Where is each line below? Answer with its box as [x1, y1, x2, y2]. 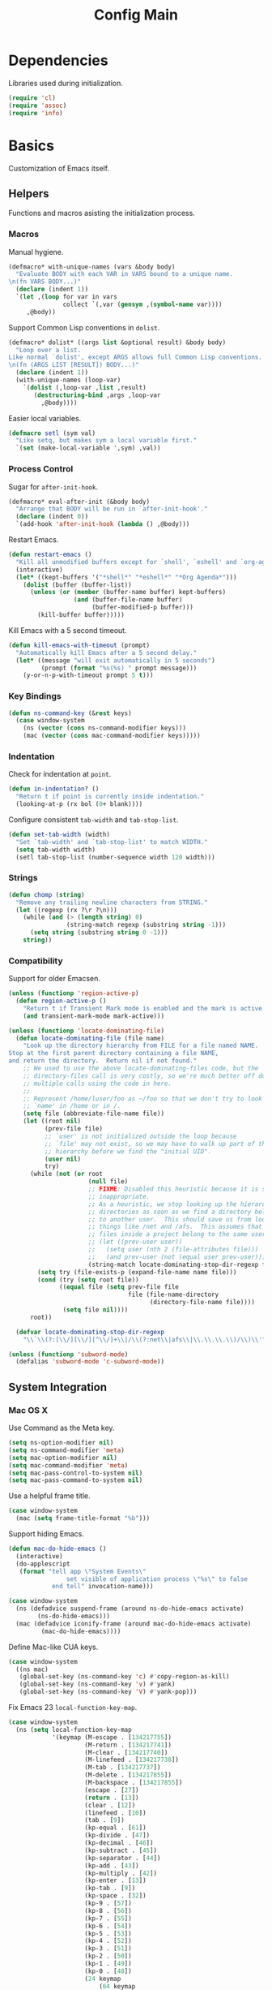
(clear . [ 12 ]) [84, 1801, 136, 1809]
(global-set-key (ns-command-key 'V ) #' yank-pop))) [19, 1688, 198, 1696]
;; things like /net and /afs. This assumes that [87, 1223, 263, 1231]
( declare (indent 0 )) [15, 513, 89, 521]
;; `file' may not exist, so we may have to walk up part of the [44, 1139, 270, 1148]
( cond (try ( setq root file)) [37, 1276, 139, 1284]
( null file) [87, 1178, 129, 1186]
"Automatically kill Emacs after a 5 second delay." [15, 648, 198, 657]
